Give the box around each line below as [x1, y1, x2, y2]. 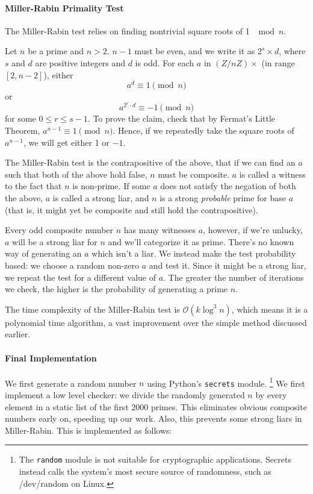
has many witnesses [123, 224, 196, 236]
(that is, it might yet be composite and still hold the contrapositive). [5, 203, 258, 216]
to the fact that [5, 180, 62, 192]
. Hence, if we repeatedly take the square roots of [113, 124, 294, 137]
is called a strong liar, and [52, 192, 149, 204]
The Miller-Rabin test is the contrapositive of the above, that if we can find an [5, 156, 296, 169]
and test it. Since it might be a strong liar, [149, 259, 306, 272]
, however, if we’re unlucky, [203, 224, 303, 236]
